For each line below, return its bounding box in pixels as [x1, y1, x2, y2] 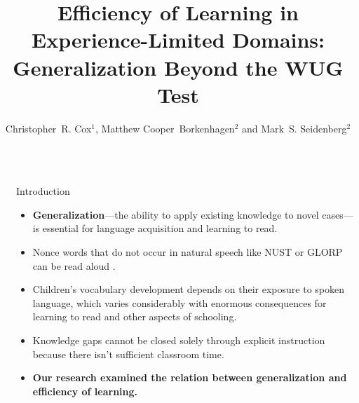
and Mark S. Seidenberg [241, 121, 347, 135]
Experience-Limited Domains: [31, 25, 325, 54]
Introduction [16, 184, 70, 198]
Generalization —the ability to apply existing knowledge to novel [32, 207, 319, 221]
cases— [322, 207, 353, 221]
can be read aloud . [32, 258, 116, 273]
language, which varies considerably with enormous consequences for [32, 295, 327, 310]
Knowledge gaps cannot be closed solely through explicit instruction [32, 333, 325, 348]
